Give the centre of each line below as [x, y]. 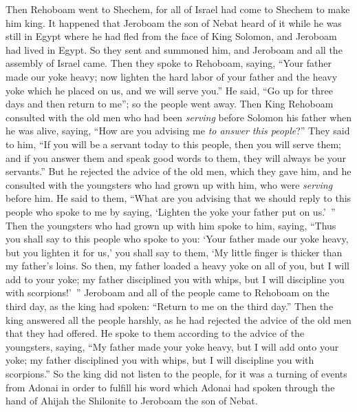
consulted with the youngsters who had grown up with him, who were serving [169, 184]
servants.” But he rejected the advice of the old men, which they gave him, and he [178, 171]
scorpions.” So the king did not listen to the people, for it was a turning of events [176, 374]
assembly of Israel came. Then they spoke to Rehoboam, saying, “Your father [169, 63]
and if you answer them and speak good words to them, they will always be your [176, 157]
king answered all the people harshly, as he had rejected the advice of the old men [178, 319]
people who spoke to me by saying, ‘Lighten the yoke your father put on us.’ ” [171, 211]
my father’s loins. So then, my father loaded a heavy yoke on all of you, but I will [177, 266]
